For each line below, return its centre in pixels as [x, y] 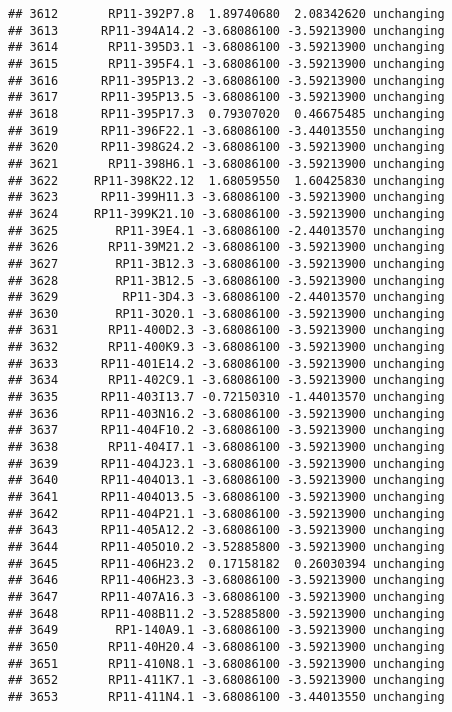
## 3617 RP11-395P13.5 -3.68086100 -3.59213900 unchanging [226, 97]
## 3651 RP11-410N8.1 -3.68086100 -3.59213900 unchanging [226, 663]
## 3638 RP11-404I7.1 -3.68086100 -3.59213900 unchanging [226, 447]
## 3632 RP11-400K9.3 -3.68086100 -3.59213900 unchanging [226, 347]
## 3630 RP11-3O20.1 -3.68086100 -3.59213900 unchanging [226, 313]
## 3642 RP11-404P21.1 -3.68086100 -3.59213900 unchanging [226, 513]
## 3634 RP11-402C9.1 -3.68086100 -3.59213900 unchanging [226, 380]
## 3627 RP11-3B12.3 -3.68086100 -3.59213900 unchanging [226, 263]
